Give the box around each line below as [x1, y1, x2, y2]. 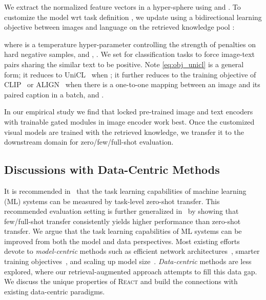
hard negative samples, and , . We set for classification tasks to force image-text [4, 49, 255, 59]
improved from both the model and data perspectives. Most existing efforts [4, 235, 240, 246]
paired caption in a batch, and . [4, 89, 104, 99]
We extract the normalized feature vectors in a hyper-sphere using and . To [4, 2, 241, 12]
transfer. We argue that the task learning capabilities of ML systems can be [4, 226, 242, 236]
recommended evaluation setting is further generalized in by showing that [4, 206, 239, 216]
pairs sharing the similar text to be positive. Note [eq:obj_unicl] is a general [4, 58, 244, 69]
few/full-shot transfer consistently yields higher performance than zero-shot [4, 215, 241, 226]
